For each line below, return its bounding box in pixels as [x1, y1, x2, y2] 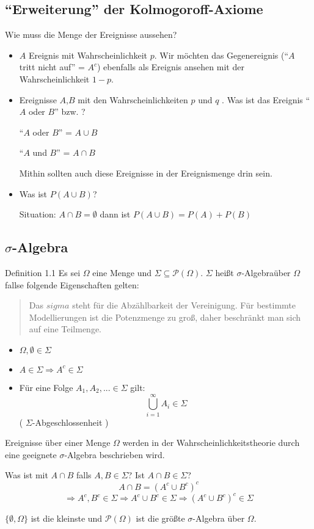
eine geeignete [5, 448, 57, 461]
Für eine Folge [19, 381, 73, 393]
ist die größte [136, 512, 185, 524]
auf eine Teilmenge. [29, 323, 102, 335]
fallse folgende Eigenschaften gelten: [5, 278, 139, 291]
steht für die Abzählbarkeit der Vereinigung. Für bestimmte [72, 299, 296, 312]
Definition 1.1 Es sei [5, 266, 81, 279]
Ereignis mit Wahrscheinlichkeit [28, 48, 148, 61]
